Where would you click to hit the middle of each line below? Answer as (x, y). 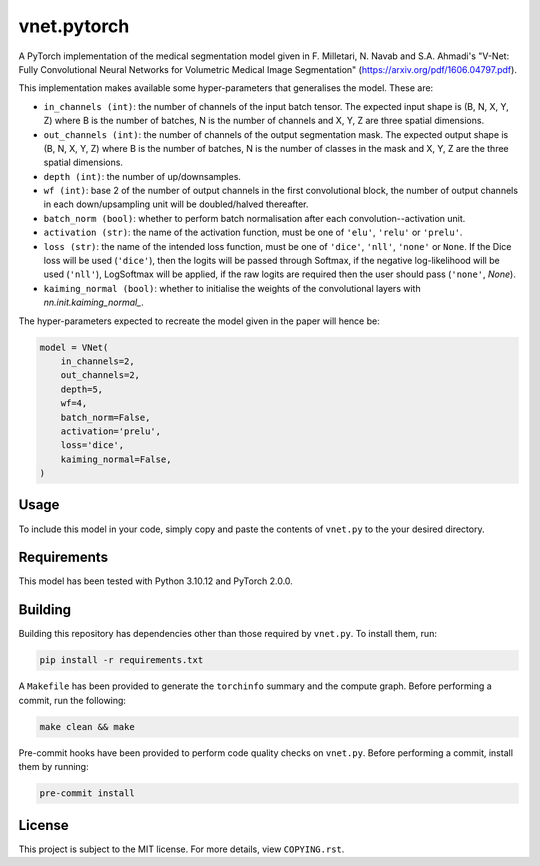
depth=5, (82, 389)
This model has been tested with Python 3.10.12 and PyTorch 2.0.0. (156, 581)
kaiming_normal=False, (116, 459)
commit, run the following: (72, 700)
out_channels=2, (100, 375)
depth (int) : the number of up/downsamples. (142, 176)
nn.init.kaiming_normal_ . (93, 302)
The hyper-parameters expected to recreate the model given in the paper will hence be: (199, 321)
